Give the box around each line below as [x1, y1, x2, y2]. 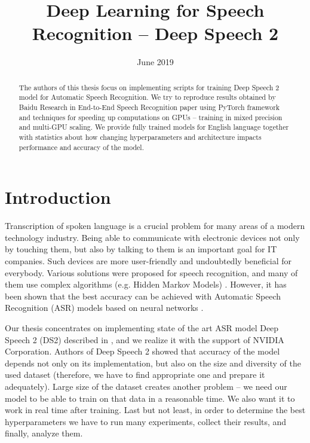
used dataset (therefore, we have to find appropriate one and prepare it [5, 368, 265, 381]
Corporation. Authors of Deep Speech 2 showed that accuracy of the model [5, 345, 280, 358]
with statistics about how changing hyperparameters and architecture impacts [19, 132, 262, 142]
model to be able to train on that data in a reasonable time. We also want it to [5, 392, 295, 404]
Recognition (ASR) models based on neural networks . [5, 301, 204, 314]
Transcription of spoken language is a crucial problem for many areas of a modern [5, 219, 305, 232]
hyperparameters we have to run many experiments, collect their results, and [5, 415, 287, 427]
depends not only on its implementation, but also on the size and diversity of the [5, 356, 301, 369]
